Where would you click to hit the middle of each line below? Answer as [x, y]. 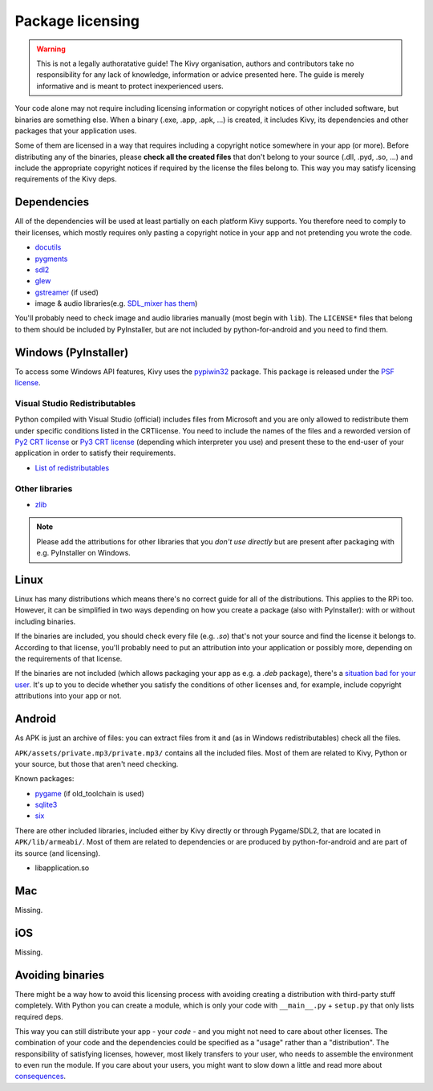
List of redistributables [72, 468]
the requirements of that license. [69, 659]
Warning [51, 49]
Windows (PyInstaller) [72, 352]
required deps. [39, 1016]
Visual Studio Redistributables [75, 403]
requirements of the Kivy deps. [66, 179]
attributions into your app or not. [68, 696]
